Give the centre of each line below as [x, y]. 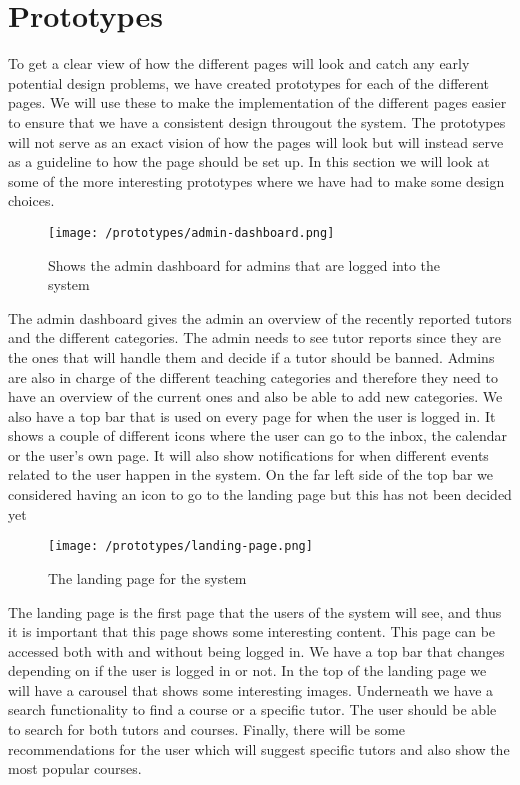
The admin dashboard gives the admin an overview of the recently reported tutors [260, 317]
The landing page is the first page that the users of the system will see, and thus [255, 611]
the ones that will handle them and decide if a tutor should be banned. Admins [251, 356]
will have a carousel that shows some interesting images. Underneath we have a [251, 689]
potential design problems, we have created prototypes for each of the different [249, 82]
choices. [31, 200]
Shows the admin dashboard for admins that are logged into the [244, 264]
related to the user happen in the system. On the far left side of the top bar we [251, 474]
